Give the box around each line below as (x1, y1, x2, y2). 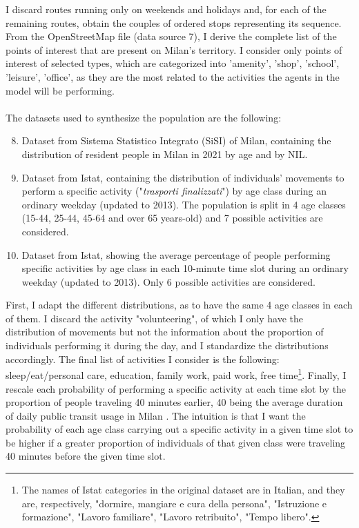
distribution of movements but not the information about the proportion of (6, 324, 324, 339)
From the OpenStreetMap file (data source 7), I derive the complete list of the (6, 29, 337, 43)
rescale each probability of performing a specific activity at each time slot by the (6, 381, 347, 395)
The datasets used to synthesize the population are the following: (6, 110, 282, 124)
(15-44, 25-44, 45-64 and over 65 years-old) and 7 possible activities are (21, 211, 323, 225)
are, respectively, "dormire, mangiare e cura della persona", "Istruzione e (21, 496, 327, 510)
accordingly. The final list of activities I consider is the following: (6, 351, 280, 366)
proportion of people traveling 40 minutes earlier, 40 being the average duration (6, 395, 343, 409)
